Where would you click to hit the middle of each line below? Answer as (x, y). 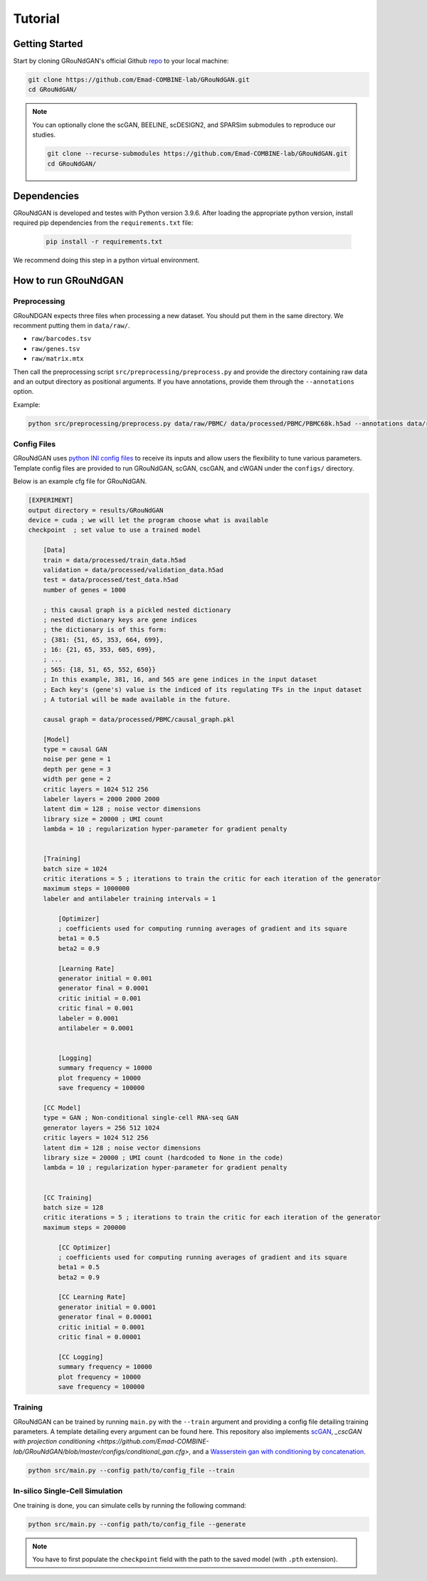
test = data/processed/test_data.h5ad (111, 580)
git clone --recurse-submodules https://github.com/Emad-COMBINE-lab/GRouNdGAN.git (197, 154)
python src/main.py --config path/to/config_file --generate (137, 1524)
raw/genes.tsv (56, 348)
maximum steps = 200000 (84, 1227)
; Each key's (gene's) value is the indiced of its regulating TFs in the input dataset (202, 689)
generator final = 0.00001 (105, 1317)
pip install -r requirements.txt (104, 242)
